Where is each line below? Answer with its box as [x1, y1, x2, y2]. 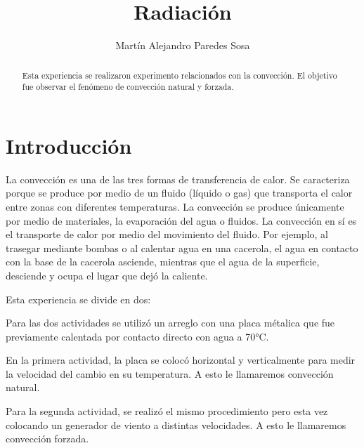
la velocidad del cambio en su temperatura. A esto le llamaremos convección [6, 366, 334, 381]
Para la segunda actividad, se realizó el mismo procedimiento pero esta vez [6, 404, 328, 419]
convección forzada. [6, 431, 89, 446]
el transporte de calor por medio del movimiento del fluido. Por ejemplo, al [6, 227, 328, 242]
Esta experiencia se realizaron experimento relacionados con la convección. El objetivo [22, 69, 337, 81]
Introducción [6, 131, 132, 159]
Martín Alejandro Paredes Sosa [115, 38, 250, 53]
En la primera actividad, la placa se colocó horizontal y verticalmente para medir [6, 353, 356, 367]
